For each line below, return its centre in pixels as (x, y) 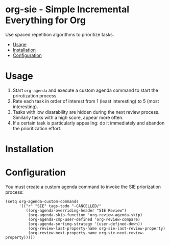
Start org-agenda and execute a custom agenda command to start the (85, 90)
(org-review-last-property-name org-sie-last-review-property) (97, 229)
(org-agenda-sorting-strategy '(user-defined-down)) (85, 224)
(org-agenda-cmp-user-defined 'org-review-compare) (84, 219)
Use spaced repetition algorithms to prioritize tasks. (60, 34)
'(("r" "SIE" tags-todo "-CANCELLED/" (60, 206)
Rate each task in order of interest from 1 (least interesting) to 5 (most (86, 101)
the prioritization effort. (37, 128)
